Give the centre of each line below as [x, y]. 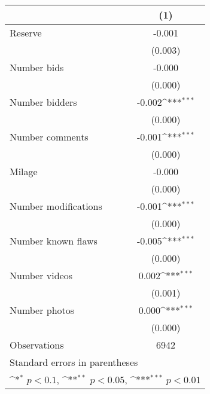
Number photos [42, 310]
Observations [37, 345]
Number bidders [43, 102]
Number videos [41, 275]
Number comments [49, 137]
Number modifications [56, 206]
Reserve [26, 33]
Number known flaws [54, 241]
